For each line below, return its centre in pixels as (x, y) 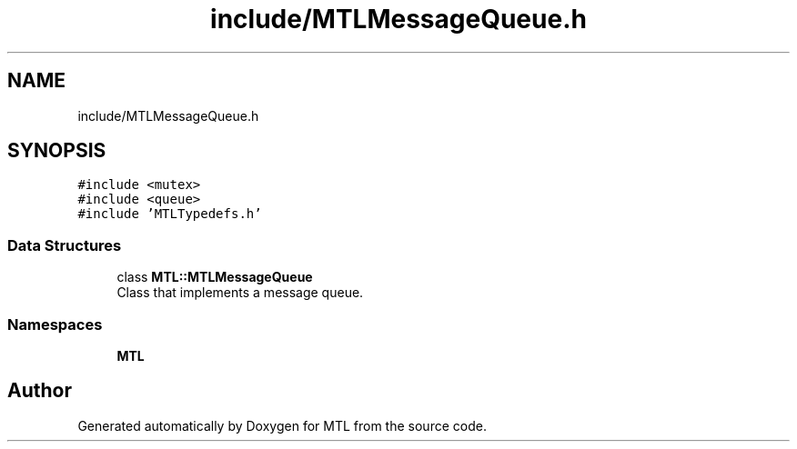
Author (40, 391)
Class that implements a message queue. (240, 293)
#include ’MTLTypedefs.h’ (170, 214)
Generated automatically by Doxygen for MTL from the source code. (282, 425)
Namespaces (55, 324)
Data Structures (65, 245)
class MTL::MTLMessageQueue (215, 277)
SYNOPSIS (57, 151)
